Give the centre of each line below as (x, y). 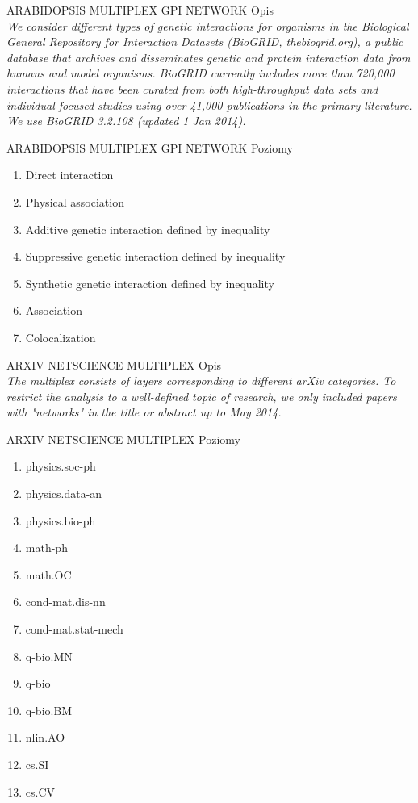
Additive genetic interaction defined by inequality (148, 229)
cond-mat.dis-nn (65, 602)
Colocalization (61, 337)
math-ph (46, 548)
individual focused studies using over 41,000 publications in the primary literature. (209, 105)
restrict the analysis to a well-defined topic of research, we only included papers (202, 396)
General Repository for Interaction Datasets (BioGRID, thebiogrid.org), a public (205, 42)
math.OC (48, 574)
